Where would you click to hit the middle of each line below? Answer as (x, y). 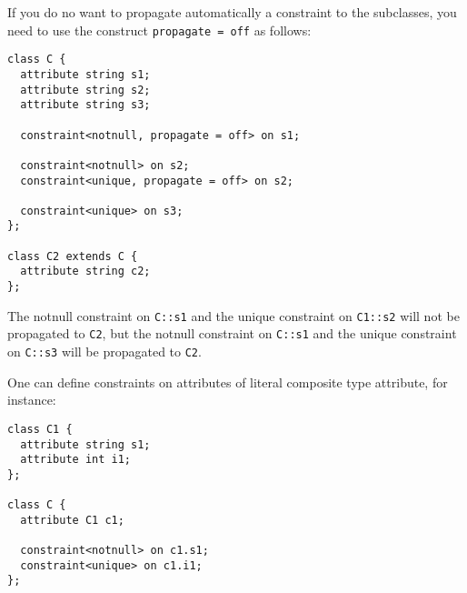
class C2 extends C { (73, 256)
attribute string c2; (85, 271)
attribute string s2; (85, 90)
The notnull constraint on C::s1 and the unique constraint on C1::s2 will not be (233, 315)
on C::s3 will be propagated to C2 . (104, 352)
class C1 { (40, 429)
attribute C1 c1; (72, 520)
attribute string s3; (85, 105)
